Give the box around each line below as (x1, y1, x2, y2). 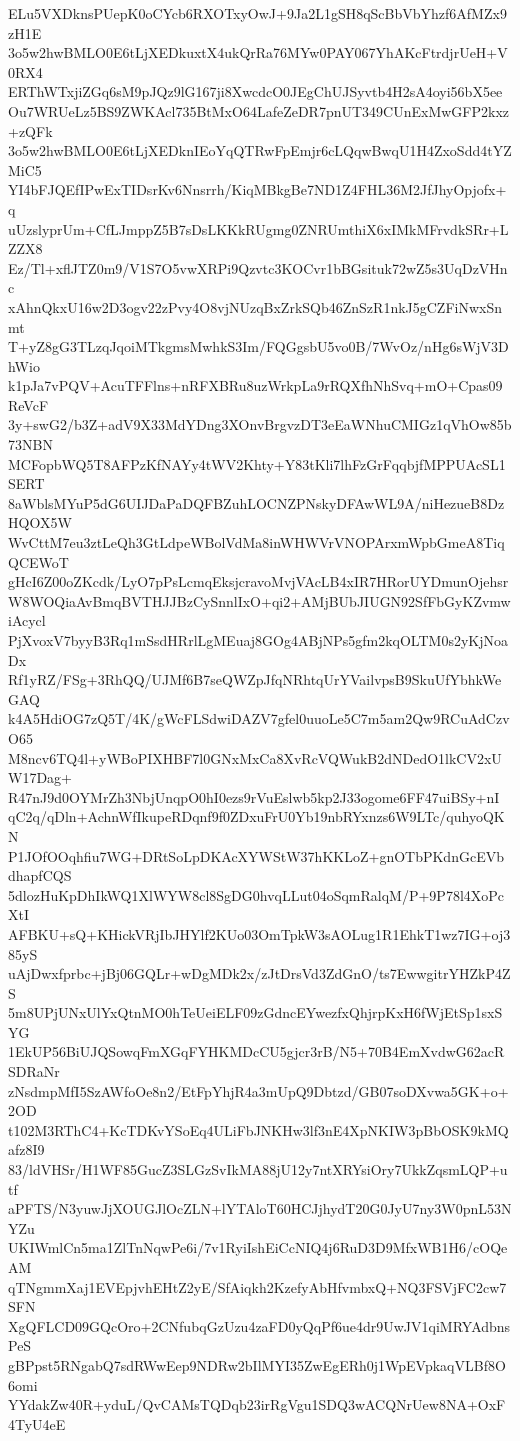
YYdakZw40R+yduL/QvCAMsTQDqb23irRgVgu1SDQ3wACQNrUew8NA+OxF (8, 1394, 506, 1415)
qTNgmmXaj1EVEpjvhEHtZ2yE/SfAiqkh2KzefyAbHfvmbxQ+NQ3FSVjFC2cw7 (8, 1276, 507, 1297)
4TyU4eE (8, 1413, 66, 1434)
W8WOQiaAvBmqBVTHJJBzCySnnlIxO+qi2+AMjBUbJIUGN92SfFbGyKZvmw (8, 590, 511, 611)
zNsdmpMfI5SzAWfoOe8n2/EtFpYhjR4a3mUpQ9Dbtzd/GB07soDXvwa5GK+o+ (8, 1080, 509, 1101)
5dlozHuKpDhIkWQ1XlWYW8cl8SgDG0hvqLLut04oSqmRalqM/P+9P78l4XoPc (8, 884, 505, 905)
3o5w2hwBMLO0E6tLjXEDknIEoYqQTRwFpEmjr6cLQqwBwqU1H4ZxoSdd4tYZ (8, 140, 512, 161)
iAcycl (8, 610, 46, 631)
